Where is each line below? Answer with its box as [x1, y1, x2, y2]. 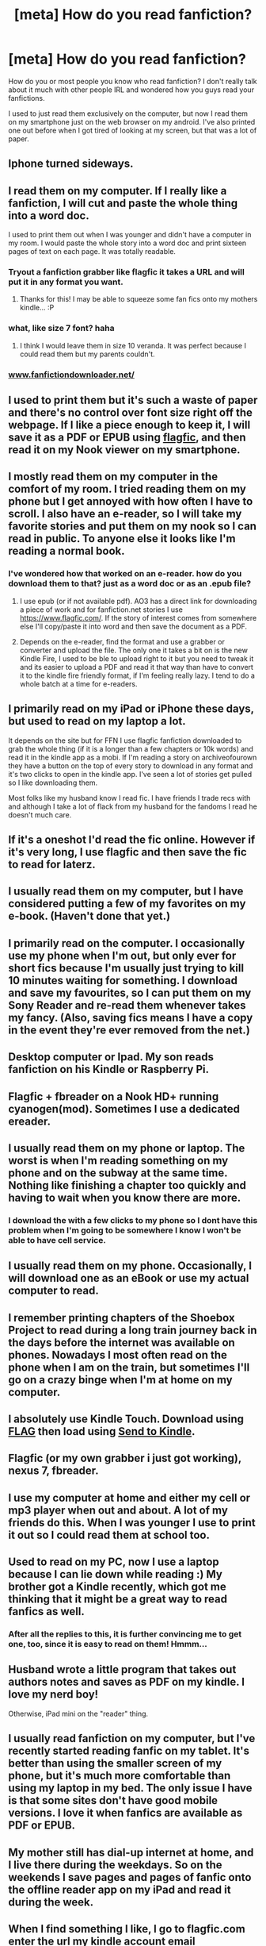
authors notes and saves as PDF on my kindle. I [8, 1675, 245, 1689]
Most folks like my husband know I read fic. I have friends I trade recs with [8, 793, 251, 802]
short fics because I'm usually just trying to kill [8, 961, 244, 975]
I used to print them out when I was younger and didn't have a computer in [8, 230, 252, 240]
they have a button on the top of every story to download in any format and [8, 760, 253, 771]
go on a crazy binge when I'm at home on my [8, 1373, 233, 1386]
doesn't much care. [8, 810, 72, 819]
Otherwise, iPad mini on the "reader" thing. [8, 1709, 149, 1718]
